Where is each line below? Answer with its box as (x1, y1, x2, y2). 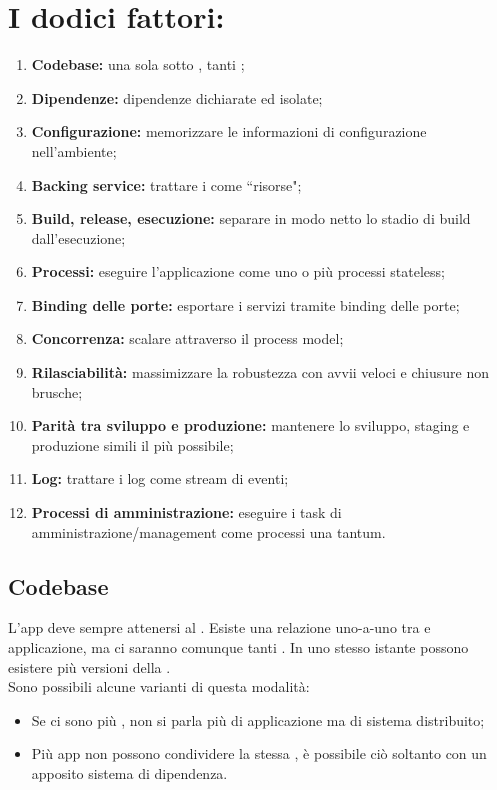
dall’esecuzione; (31, 227, 126, 248)
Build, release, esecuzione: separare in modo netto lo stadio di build (31, 208, 471, 229)
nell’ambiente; (31, 140, 117, 161)
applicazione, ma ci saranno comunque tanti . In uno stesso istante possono (8, 637, 469, 658)
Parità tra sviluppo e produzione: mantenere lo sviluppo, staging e (31, 415, 470, 436)
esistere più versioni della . (8, 656, 171, 677)
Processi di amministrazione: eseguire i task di (31, 502, 342, 523)
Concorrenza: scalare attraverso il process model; (31, 328, 344, 349)
